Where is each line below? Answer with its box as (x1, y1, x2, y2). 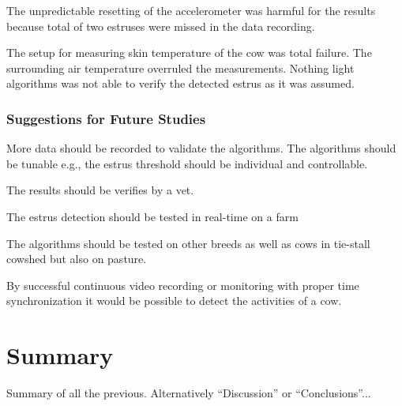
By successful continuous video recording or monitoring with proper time (6, 276, 359, 293)
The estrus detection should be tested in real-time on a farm (6, 208, 299, 224)
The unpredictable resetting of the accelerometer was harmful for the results (6, 2, 376, 18)
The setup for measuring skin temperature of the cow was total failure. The (6, 44, 372, 61)
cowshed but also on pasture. (6, 250, 147, 267)
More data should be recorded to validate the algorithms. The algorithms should (6, 140, 396, 156)
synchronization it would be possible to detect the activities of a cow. (6, 292, 342, 309)
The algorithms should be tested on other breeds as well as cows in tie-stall (6, 235, 370, 251)
